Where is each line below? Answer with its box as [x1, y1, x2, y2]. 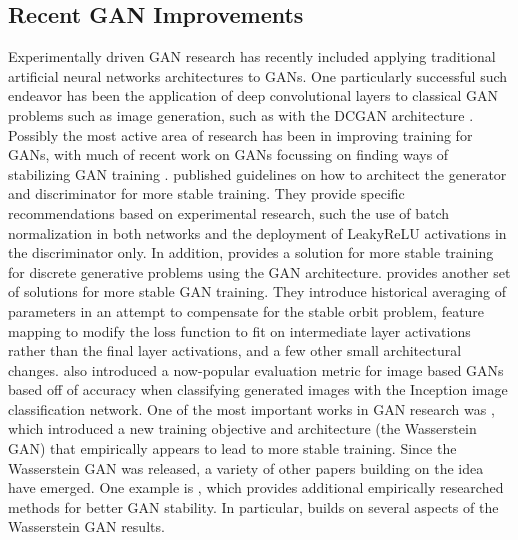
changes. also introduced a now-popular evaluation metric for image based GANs [8, 359, 504, 380]
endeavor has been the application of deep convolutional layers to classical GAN [8, 85, 499, 106]
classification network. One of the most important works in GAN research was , [8, 398, 495, 419]
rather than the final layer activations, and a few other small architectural [8, 340, 462, 361]
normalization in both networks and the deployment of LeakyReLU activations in [8, 222, 507, 243]
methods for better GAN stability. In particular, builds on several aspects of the [8, 496, 499, 517]
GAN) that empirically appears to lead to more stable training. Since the [8, 438, 457, 459]
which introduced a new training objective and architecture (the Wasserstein [8, 418, 477, 439]
